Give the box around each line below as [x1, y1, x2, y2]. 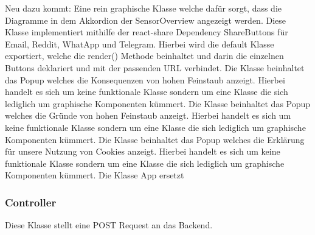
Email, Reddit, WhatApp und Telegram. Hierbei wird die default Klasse [5, 37, 274, 50]
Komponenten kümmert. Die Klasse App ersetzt [5, 169, 184, 181]
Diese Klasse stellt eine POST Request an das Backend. [5, 219, 213, 231]
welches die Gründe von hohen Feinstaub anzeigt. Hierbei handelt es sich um [5, 109, 291, 122]
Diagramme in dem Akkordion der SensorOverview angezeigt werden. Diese [5, 13, 286, 26]
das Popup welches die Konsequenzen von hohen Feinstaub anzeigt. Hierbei [5, 73, 285, 86]
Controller [5, 194, 57, 209]
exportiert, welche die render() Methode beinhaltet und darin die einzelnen [5, 49, 284, 62]
